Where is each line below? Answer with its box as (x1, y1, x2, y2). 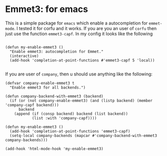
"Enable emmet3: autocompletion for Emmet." (9, 49, 104, 54)
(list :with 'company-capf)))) (31, 115, 97, 120)
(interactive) (9, 53, 39, 58)
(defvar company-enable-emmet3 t (5, 80, 75, 85)
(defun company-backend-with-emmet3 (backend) (5, 93, 104, 98)
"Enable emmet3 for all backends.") (9, 85, 86, 90)
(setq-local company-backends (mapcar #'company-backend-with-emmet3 (9, 133, 157, 138)
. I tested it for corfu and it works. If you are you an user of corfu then (14, 25, 157, 31)
